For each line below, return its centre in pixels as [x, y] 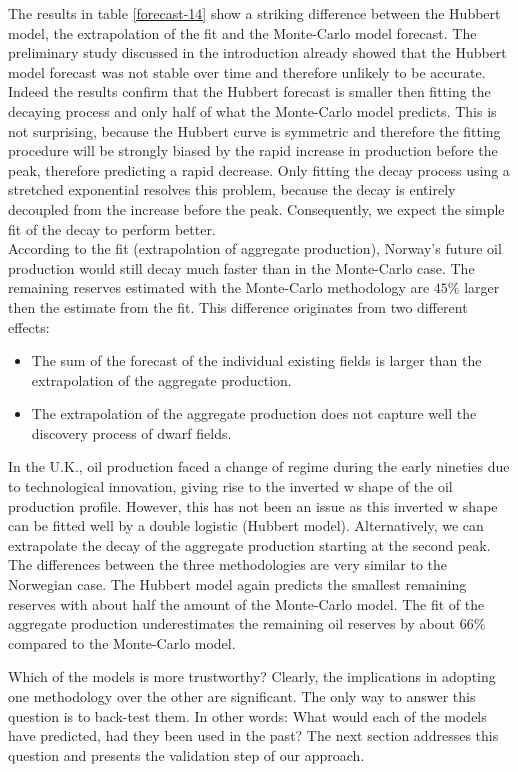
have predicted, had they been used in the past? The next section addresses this [253, 735]
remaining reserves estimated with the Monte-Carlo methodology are [219, 287]
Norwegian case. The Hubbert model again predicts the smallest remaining [237, 584]
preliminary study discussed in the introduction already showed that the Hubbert [257, 52]
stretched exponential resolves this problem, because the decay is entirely [232, 189]
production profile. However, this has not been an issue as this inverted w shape [253, 505]
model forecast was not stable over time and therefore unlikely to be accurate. [247, 71]
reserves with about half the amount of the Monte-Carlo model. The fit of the [246, 603]
